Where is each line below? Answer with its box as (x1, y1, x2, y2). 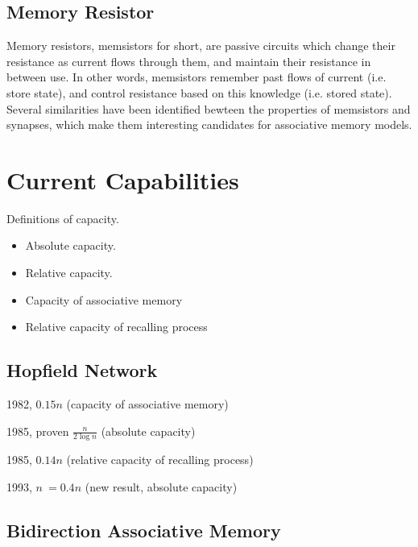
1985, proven (6, 422, 69, 439)
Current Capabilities (6, 163, 239, 196)
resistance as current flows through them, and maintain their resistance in (6, 52, 371, 69)
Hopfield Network (6, 358, 158, 383)
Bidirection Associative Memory (6, 518, 281, 543)
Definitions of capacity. (6, 209, 119, 226)
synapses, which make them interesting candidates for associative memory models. (6, 116, 412, 133)
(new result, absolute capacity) (85, 479, 238, 495)
